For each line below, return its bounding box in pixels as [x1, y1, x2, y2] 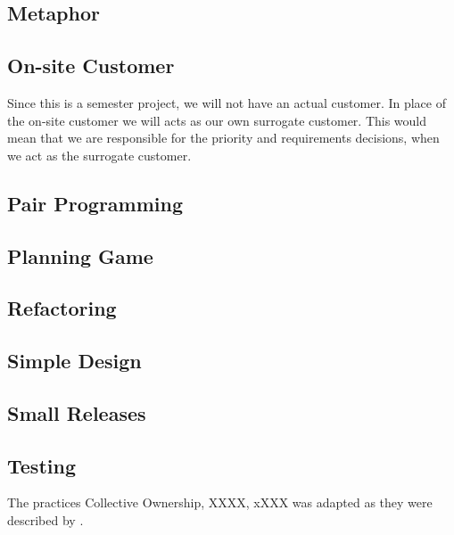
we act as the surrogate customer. [7, 145, 192, 164]
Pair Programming [7, 189, 184, 217]
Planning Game [7, 242, 153, 269]
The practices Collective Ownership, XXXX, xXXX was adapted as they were [7, 493, 433, 512]
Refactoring [7, 294, 117, 322]
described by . [7, 511, 84, 530]
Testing [7, 451, 76, 479]
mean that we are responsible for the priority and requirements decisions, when [7, 128, 440, 147]
